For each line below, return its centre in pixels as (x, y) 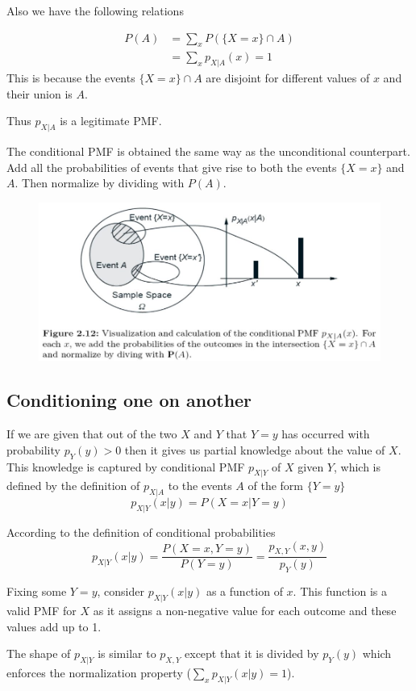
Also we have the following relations (95, 10)
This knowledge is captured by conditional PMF (126, 466)
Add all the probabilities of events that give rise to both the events (172, 167)
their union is (40, 93)
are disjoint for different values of (288, 78)
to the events (200, 486)
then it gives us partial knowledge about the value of (255, 449)
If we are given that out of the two (92, 434)
